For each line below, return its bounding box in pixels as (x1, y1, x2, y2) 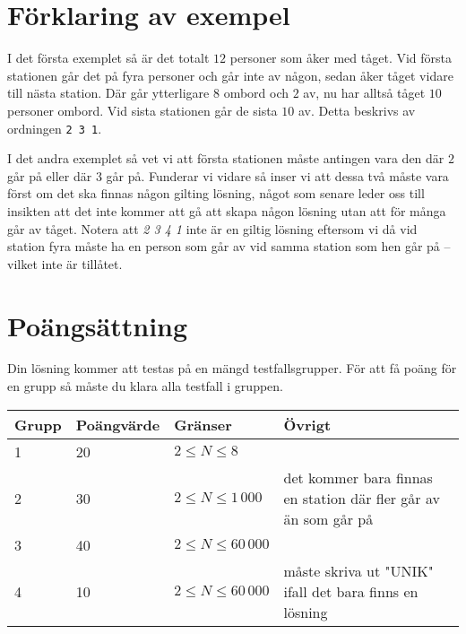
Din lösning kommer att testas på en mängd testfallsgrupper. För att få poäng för (7, 359, 457, 378)
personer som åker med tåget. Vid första (229, 48, 453, 67)
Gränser (174, 413, 232, 435)
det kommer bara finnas (283, 466, 433, 488)
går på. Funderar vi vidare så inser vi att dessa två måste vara (106, 166, 449, 185)
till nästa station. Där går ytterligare (7, 83, 210, 102)
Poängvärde (75, 413, 160, 435)
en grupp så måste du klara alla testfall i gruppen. (7, 377, 283, 395)
